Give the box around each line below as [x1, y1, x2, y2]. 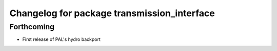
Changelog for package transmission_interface [9, 8, 215, 19]
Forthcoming [9, 22, 55, 31]
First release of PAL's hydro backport [22, 36, 101, 42]
